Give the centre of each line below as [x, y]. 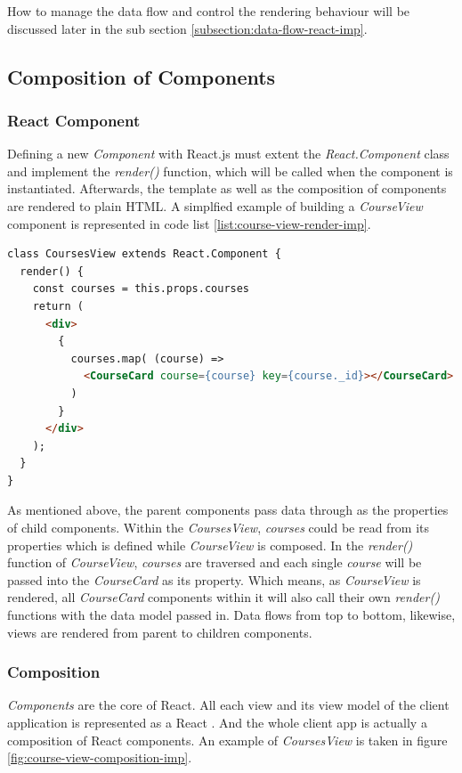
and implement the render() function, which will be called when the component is [230, 171]
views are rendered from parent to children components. [160, 632]
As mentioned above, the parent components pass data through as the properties [228, 510]
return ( [58, 306]
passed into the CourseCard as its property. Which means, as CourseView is [214, 579]
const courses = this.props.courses [141, 289]
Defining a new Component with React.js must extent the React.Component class [228, 154]
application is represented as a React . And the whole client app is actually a [217, 723]
